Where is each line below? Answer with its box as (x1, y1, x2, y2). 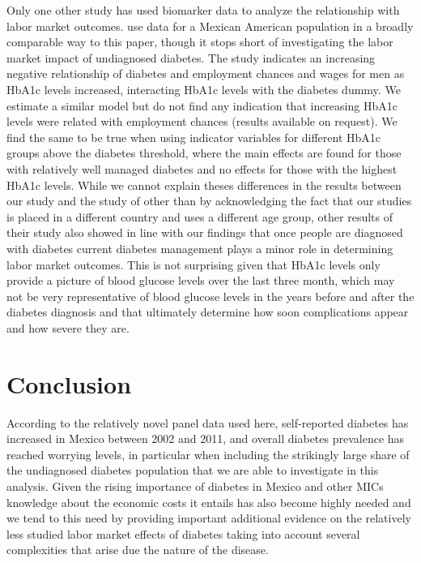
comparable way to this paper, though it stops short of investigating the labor (6, 33, 393, 50)
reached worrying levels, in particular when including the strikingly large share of (6, 445, 410, 462)
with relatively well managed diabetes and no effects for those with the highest (6, 160, 398, 177)
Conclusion (6, 367, 132, 400)
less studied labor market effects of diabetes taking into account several (6, 525, 360, 542)
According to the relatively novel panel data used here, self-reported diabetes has (6, 414, 409, 431)
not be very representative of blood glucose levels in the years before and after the (6, 287, 415, 304)
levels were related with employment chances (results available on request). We (6, 113, 398, 130)
